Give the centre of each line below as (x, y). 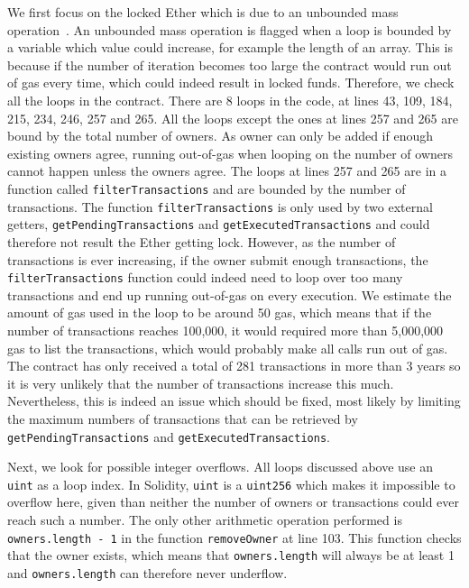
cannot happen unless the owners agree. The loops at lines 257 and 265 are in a (227, 171)
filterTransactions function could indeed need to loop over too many (205, 277)
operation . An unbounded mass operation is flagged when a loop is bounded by (230, 29)
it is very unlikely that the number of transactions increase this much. (201, 383)
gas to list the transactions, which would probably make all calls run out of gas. (228, 348)
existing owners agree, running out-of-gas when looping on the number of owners (230, 153)
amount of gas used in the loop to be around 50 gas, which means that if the (220, 312)
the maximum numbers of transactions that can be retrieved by (183, 418)
